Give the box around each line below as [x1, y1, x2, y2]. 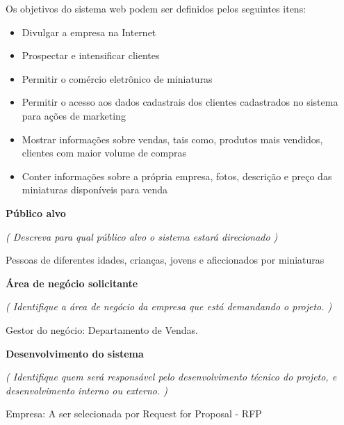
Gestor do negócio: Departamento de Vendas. [6, 322, 199, 337]
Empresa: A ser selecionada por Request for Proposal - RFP [6, 406, 262, 421]
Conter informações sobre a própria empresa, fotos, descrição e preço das [22, 168, 332, 183]
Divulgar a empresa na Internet [22, 24, 156, 39]
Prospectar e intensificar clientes [22, 48, 160, 63]
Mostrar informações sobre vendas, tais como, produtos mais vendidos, [22, 131, 323, 146]
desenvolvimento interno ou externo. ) [6, 383, 167, 397]
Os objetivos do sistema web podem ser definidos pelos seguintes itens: [6, 1, 306, 15]
